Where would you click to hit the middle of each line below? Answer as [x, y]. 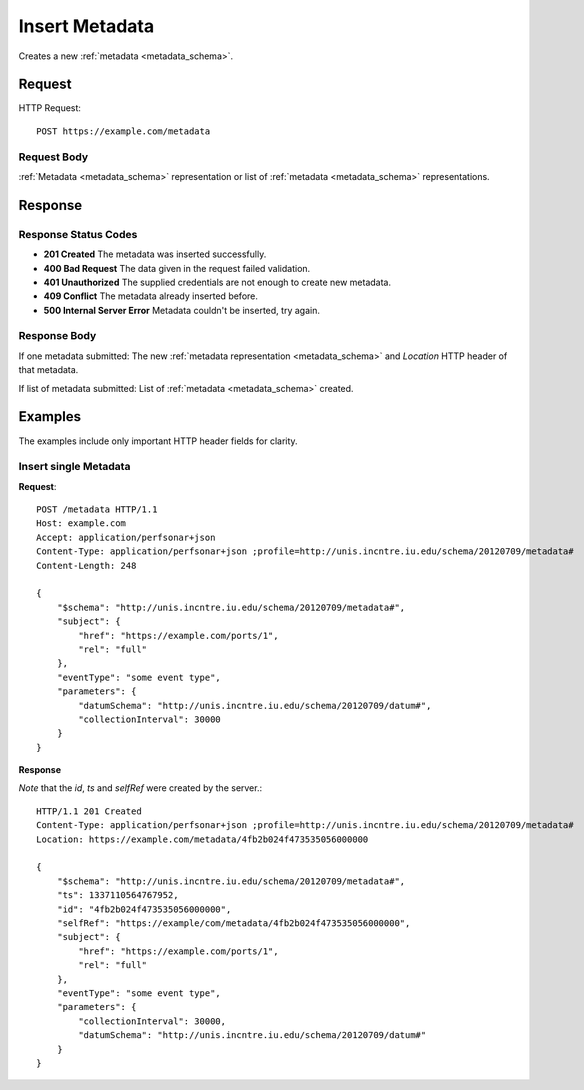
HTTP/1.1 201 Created [89, 811]
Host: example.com [81, 523]
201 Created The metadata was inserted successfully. [155, 254]
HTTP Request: [50, 108]
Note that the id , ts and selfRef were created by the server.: [140, 788]
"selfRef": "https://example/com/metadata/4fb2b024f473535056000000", [233, 923]
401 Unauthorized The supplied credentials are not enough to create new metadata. [217, 282]
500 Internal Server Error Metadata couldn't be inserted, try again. [181, 310]
